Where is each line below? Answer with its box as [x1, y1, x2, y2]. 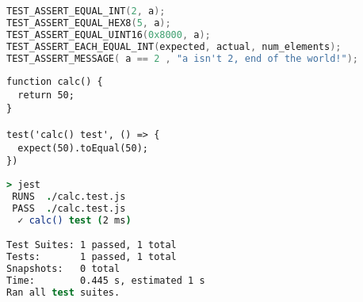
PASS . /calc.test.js [12, 202, 126, 214]
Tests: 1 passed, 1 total [6, 251, 177, 262]
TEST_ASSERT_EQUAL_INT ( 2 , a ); [6, 6, 166, 17]
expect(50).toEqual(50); [17, 142, 148, 154]
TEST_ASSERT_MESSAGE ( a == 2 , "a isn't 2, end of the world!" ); [6, 52, 358, 64]
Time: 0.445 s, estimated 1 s [6, 274, 205, 286]
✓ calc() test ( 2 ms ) [17, 214, 132, 226]
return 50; [17, 90, 75, 101]
